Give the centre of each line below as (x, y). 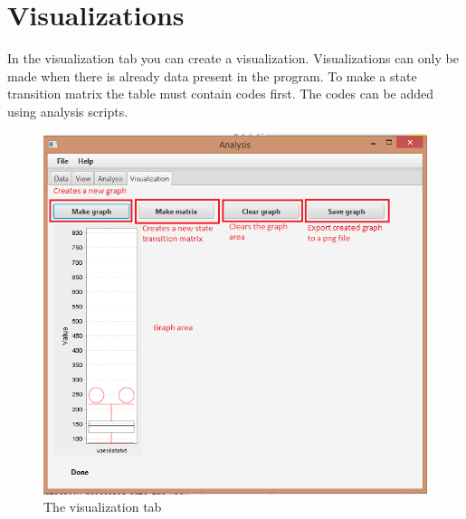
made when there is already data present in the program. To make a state (212, 75)
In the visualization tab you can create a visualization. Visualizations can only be (233, 58)
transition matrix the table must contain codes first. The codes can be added (221, 94)
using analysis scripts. (68, 111)
